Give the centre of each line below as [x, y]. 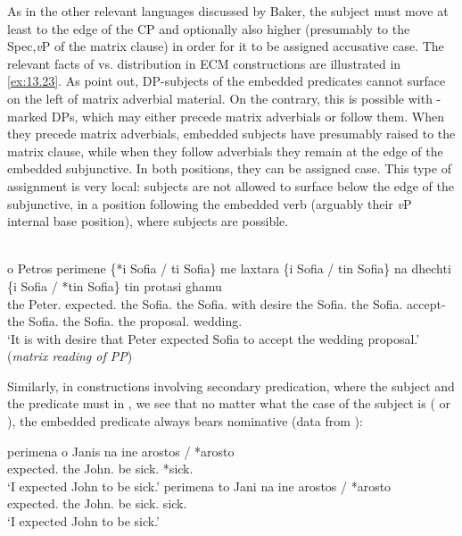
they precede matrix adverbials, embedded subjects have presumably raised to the [231, 134]
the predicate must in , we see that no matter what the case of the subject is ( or [229, 403]
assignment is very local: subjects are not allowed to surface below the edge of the [231, 185]
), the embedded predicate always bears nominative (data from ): [185, 421]
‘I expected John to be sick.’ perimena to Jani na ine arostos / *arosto [199, 486]
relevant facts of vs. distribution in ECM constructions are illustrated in [204, 63]
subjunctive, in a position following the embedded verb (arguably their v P [210, 203]
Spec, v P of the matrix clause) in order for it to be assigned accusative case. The [226, 46]
